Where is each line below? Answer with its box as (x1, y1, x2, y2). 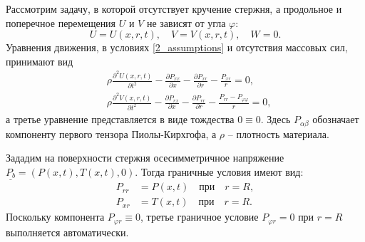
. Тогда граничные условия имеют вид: (135, 164, 304, 179)
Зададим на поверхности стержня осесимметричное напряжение (6, 150, 284, 165)
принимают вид (6, 53, 73, 68)
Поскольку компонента (6, 209, 105, 224)
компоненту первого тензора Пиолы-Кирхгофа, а (6, 126, 217, 141)
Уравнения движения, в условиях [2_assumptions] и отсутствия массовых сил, (6, 40, 348, 55)
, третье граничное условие (140, 209, 259, 224)
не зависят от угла (146, 15, 226, 30)
